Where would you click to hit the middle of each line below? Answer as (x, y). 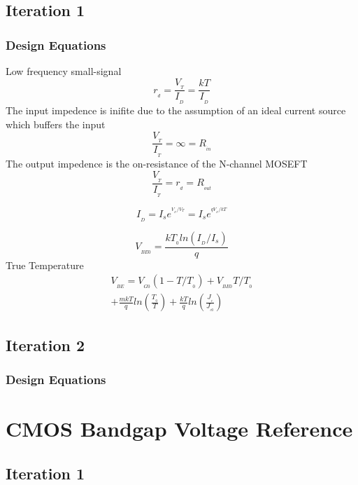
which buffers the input (56, 124)
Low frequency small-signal (64, 71)
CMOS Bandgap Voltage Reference (179, 429)
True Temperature (45, 265)
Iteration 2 (45, 344)
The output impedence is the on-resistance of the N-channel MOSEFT (157, 164)
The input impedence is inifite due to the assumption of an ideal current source (176, 110)
